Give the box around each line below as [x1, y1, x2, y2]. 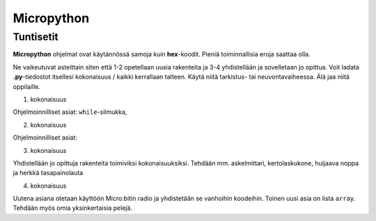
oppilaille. [13, 82, 41, 90]
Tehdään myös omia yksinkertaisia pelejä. [13, 204, 132, 212]
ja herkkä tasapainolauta [13, 169, 84, 177]
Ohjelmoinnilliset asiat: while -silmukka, [13, 108, 127, 116]
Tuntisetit [13, 31, 58, 43]
